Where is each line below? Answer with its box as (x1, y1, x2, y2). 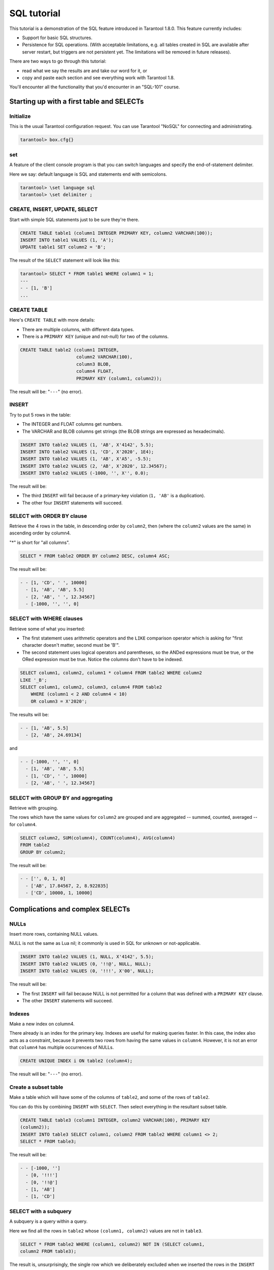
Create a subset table (9, 1084, 63, 1091)
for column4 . (9, 821, 37, 828)
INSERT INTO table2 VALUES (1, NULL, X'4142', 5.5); (20, 954, 154, 960)
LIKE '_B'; (20, 677, 47, 683)
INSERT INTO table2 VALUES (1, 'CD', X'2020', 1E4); (20, 449, 154, 455)
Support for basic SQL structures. (22, 35, 93, 41)
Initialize (9, 113, 31, 120)
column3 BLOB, (76, 361, 112, 367)
